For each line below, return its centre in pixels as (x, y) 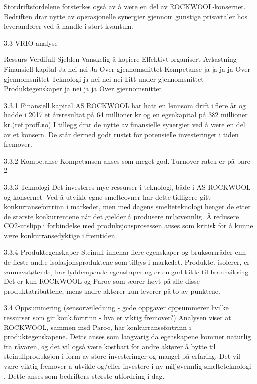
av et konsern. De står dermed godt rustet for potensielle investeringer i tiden (121, 134)
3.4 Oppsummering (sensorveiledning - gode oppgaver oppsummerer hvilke (116, 307)
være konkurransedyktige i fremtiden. (61, 235)
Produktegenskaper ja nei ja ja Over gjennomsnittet (83, 88)
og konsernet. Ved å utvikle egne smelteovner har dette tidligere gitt (107, 196)
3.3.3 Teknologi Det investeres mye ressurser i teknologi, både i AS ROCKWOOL (127, 187)
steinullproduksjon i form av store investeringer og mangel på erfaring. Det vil (122, 356)
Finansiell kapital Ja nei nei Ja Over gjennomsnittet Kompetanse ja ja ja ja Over (127, 69)
